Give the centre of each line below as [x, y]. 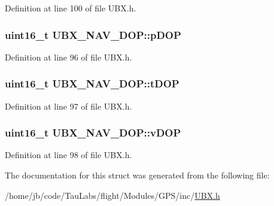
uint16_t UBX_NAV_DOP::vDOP [93, 133]
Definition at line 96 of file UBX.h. [68, 57]
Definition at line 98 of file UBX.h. [68, 155]
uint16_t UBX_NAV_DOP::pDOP [93, 34]
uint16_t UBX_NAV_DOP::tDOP [92, 84]
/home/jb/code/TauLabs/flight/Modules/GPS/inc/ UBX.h [112, 195]
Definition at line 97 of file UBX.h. [68, 106]
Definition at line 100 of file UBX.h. [71, 8]
